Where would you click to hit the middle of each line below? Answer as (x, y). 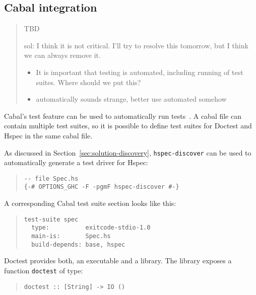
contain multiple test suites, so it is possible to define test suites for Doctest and (128, 126)
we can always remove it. (62, 55)
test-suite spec (51, 219)
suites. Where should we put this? (88, 82)
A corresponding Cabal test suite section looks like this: (90, 203)
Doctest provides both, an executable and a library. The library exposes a (118, 261)
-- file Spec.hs (51, 178)
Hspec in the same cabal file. (48, 135)
